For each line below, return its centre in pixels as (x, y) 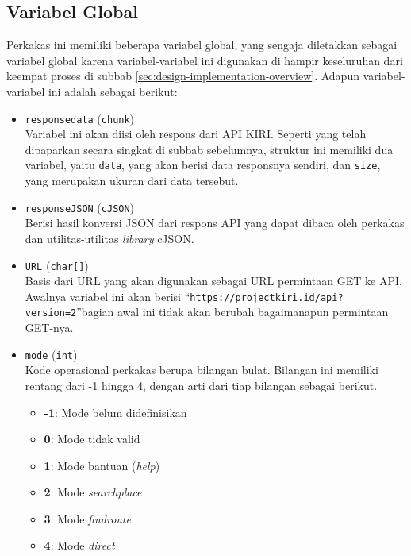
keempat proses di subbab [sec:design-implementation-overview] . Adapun (183, 76)
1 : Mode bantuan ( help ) (102, 465)
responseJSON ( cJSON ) (80, 207)
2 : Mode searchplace (93, 492)
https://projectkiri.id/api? (267, 297)
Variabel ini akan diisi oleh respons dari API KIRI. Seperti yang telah (196, 134)
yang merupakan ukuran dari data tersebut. (132, 181)
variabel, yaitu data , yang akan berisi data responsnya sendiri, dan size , (203, 165)
